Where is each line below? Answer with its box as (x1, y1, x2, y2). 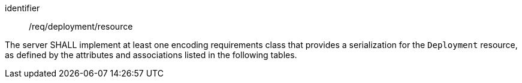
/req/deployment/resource (29, 21, 133, 31)
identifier (5, 3, 40, 13)
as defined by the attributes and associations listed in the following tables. (5, 50, 297, 60)
